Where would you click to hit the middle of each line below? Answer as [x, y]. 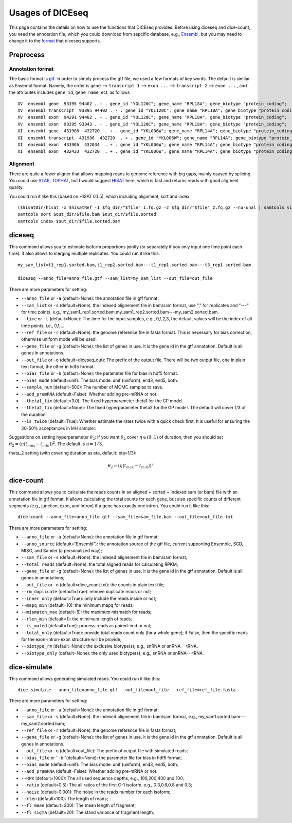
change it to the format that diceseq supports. [55, 41]
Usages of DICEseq [49, 13]
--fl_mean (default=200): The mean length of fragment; [79, 805]
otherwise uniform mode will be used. [59, 339]
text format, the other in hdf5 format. [58, 367]
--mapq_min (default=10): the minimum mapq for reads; [78, 605]
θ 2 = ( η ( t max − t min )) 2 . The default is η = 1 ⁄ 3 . [56, 444]
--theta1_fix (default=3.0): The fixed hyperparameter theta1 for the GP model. [102, 401]
